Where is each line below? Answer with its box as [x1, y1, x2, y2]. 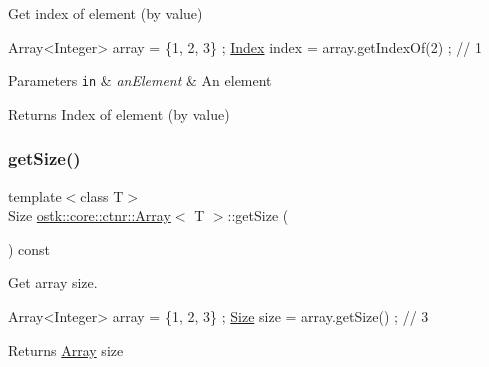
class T [80, 185, 124, 206]
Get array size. [8, 272, 98, 293]
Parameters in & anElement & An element [8, 70, 272, 91]
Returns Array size [8, 339, 124, 360]
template [8, 185, 62, 206]
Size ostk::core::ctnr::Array [8, 205, 171, 226]
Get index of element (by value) [8, 3, 203, 23]
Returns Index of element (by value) [8, 103, 230, 124]
